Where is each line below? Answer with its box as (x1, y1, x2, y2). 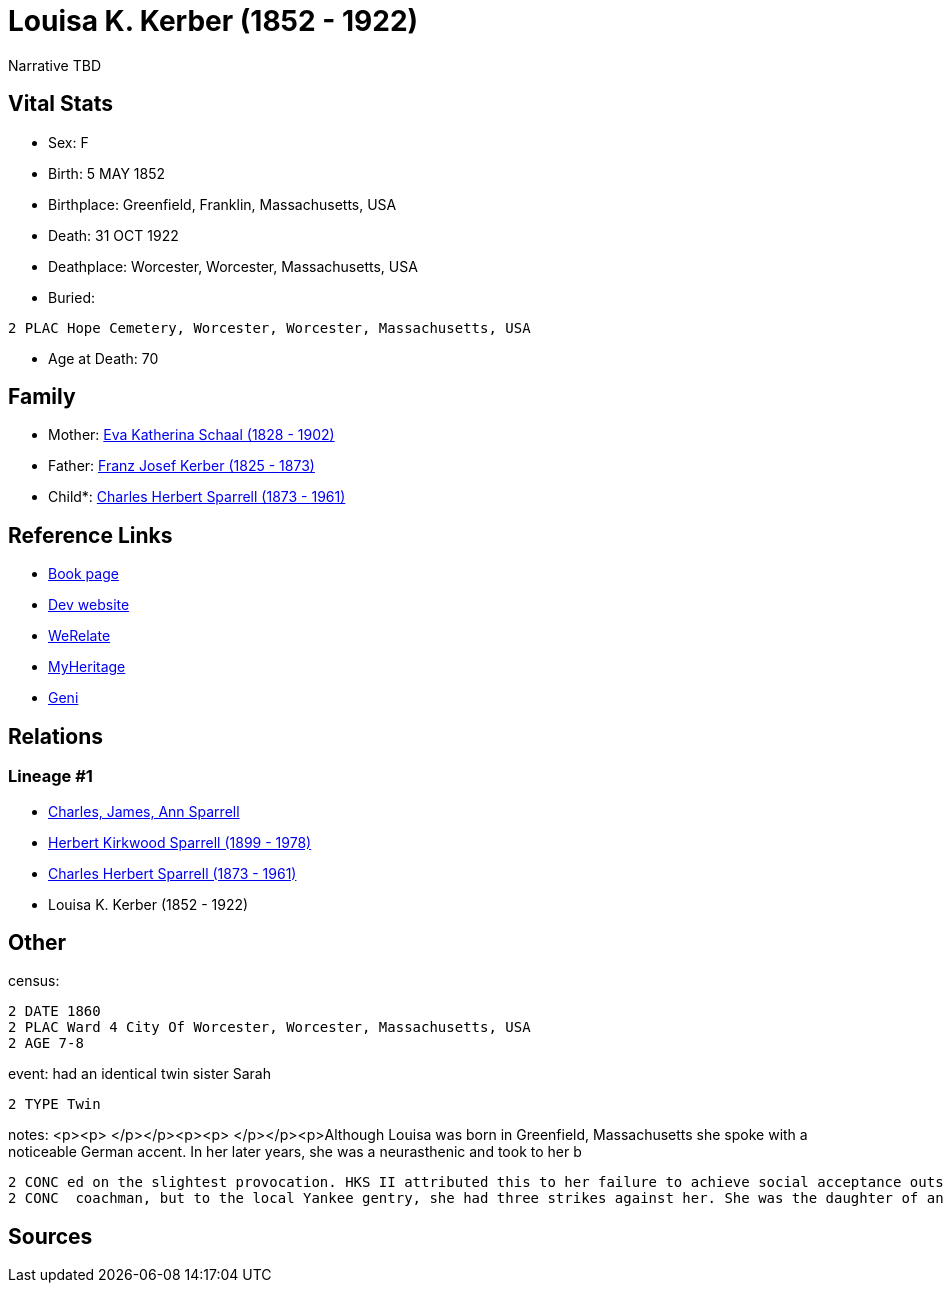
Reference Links (8, 522, 173, 548)
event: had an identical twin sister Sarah (8, 1065, 271, 1083)
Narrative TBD (8, 56, 101, 74)
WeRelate (48, 627, 111, 645)
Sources (8, 1223, 93, 1249)
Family (8, 384, 76, 410)
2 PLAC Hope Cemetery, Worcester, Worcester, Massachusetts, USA (8, 319, 531, 336)
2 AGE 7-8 (8, 1035, 84, 1052)
